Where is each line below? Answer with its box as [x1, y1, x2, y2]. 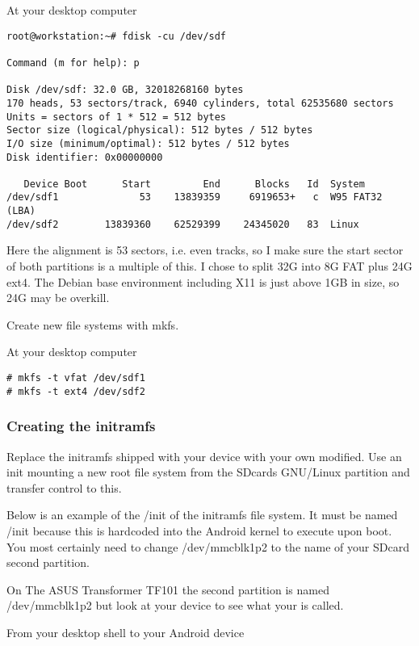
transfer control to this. [6, 479, 122, 496]
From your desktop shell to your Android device [6, 623, 245, 640]
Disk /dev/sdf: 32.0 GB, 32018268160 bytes [6, 84, 244, 96]
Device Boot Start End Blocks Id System [23, 178, 365, 190]
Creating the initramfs [6, 416, 156, 436]
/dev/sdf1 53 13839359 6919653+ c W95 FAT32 [6, 191, 383, 203]
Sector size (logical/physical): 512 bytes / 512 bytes [6, 124, 313, 136]
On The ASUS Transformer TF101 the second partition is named [6, 581, 329, 598]
